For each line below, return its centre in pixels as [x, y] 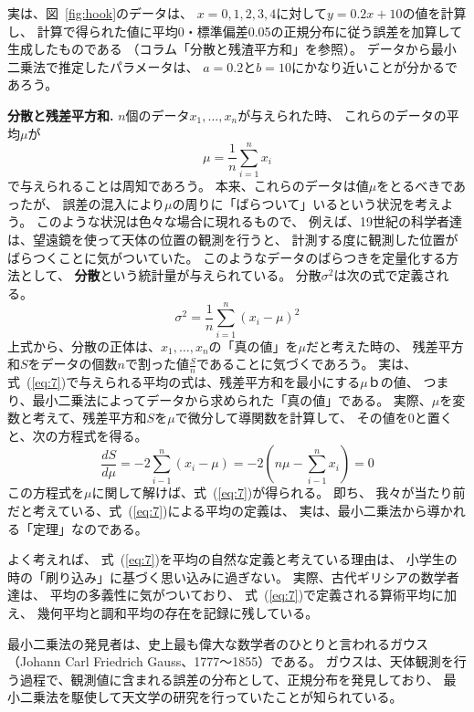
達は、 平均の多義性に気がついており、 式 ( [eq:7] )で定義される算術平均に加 [232, 595]
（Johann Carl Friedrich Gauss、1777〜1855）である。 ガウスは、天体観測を [231, 661]
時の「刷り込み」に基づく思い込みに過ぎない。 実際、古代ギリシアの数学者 [233, 576]
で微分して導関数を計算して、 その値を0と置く [314, 418]
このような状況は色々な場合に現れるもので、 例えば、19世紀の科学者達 [249, 221]
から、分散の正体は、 [96, 346]
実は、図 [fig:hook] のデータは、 [100, 13]
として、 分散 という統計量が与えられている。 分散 [170, 275]
